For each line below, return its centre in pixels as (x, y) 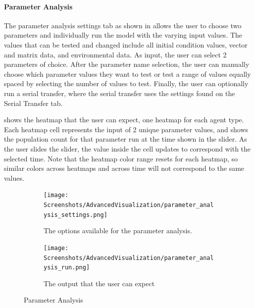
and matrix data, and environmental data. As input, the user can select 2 (115, 54)
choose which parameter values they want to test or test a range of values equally (127, 74)
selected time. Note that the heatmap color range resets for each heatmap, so (121, 158)
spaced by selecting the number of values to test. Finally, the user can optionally (126, 83)
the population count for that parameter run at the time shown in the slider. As (126, 139)
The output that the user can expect (99, 283)
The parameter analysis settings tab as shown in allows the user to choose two (123, 25)
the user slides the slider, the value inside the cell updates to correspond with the (127, 148)
